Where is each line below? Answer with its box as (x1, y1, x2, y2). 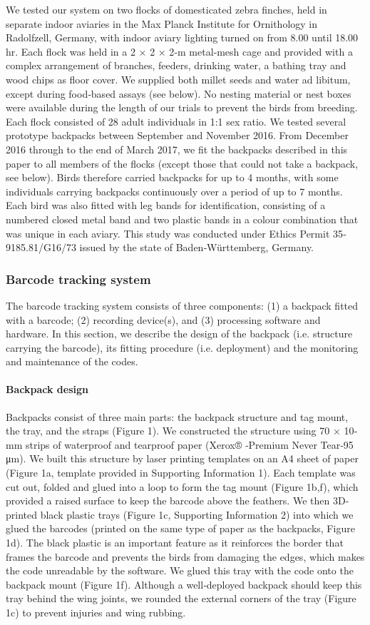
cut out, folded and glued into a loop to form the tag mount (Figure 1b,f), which (6, 479, 359, 494)
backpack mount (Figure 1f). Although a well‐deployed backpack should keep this (6, 576, 362, 591)
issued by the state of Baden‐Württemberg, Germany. (79, 240, 314, 255)
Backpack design (6, 382, 88, 397)
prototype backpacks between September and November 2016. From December (6, 128, 349, 143)
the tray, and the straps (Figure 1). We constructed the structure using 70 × (6, 423, 341, 438)
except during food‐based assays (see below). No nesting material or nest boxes (6, 86, 351, 101)
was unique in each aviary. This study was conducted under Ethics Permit (6, 225, 330, 240)
